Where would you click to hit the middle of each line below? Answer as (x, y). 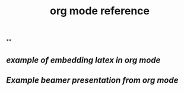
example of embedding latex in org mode (83, 60)
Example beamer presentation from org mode (92, 80)
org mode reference (100, 11)
